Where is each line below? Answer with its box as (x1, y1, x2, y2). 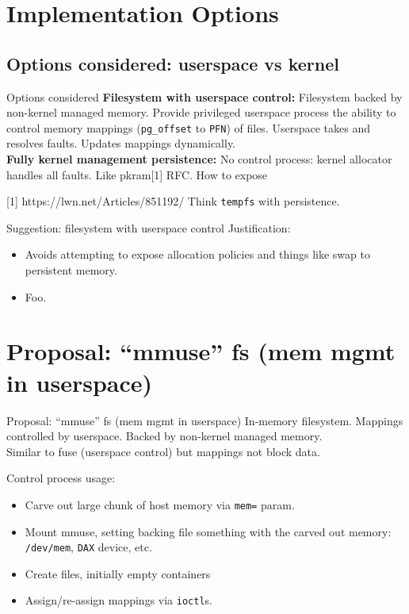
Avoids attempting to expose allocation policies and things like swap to (25, 246, 370, 263)
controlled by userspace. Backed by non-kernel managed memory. (6, 428, 323, 444)
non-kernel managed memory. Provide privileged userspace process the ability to (6, 104, 396, 121)
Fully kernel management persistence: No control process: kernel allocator (6, 151, 392, 167)
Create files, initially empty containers (25, 565, 211, 581)
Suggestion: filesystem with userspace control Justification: (6, 219, 291, 236)
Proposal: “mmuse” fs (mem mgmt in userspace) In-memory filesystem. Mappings (6, 412, 403, 428)
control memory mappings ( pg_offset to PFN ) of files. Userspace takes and (6, 119, 370, 136)
